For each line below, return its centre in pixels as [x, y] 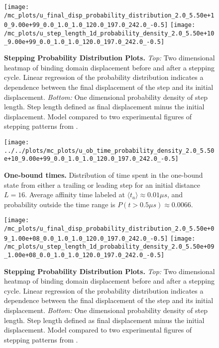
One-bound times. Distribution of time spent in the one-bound [104, 175]
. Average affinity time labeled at [75, 194]
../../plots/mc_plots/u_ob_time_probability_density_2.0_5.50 [109, 151]
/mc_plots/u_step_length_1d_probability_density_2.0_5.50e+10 [109, 33]
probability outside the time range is [60, 204]
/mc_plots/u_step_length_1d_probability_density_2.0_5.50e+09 [109, 247]
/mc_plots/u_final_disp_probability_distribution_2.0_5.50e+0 [109, 229]
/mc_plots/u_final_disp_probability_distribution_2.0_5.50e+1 [109, 15]
